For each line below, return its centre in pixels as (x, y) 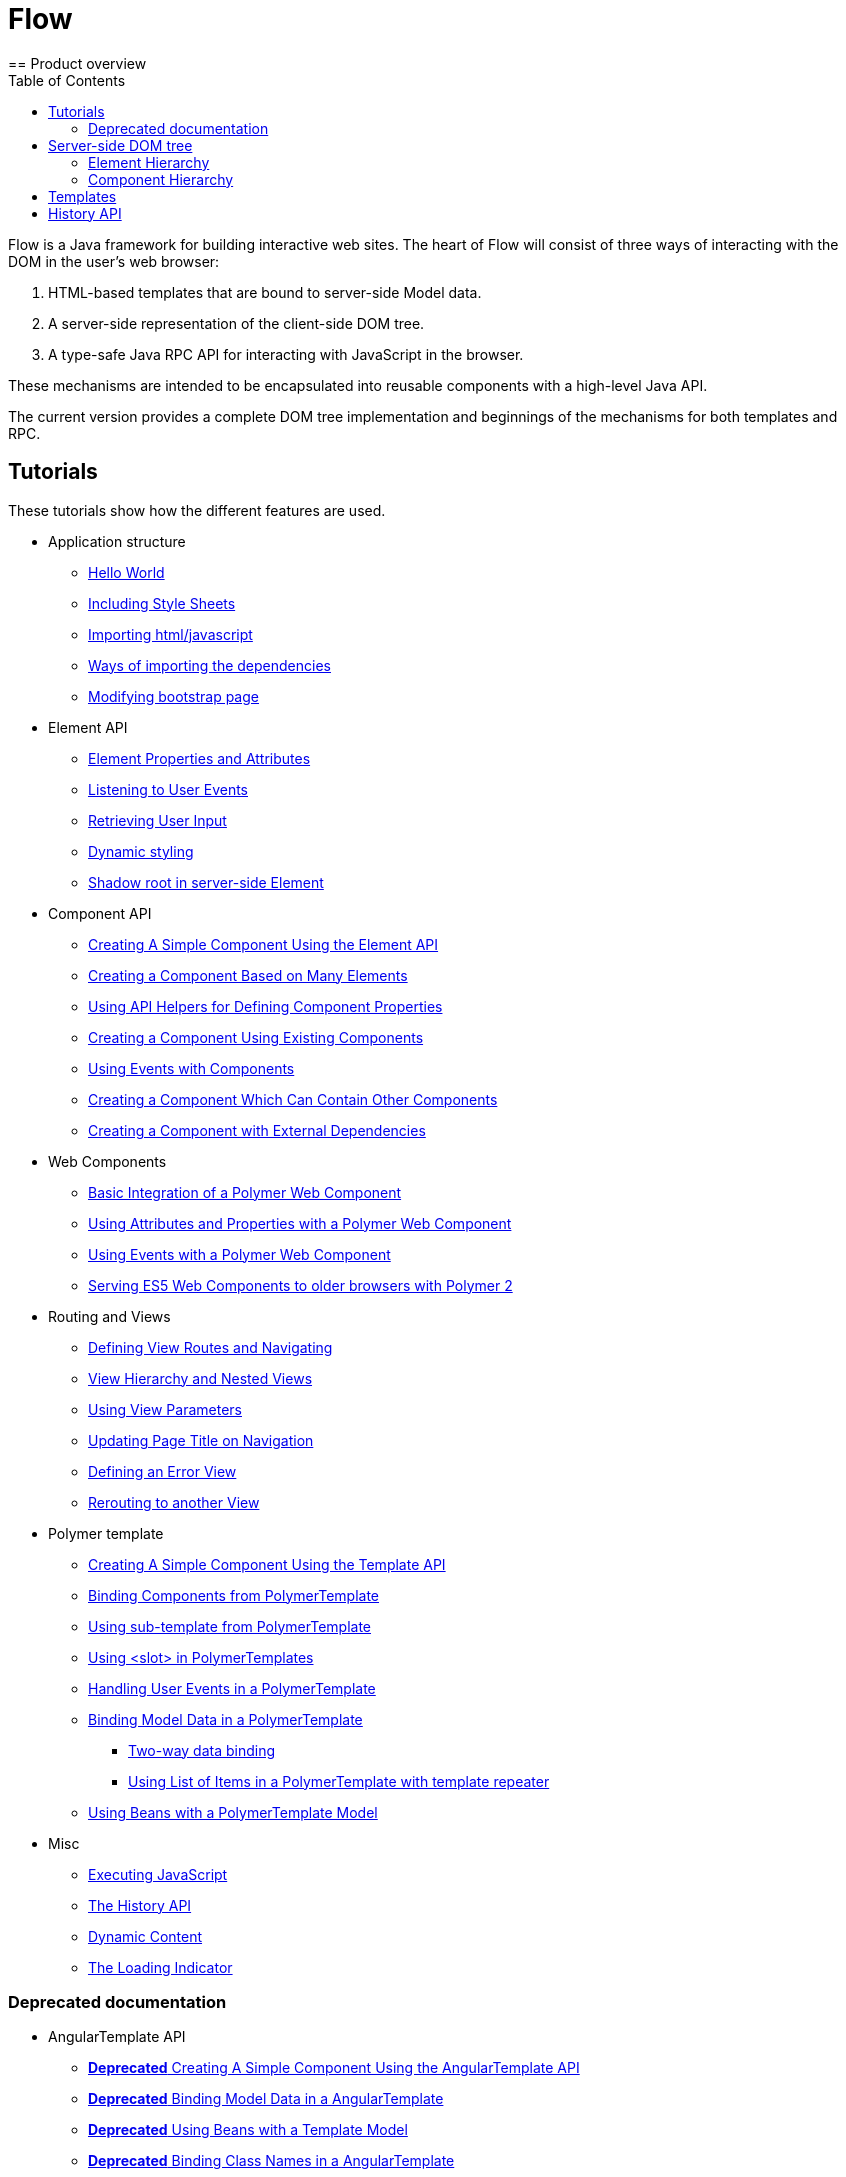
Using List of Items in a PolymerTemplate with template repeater (339, 1781)
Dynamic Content (145, 1936)
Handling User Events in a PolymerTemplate (232, 1688)
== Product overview (77, 63)
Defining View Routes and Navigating (210, 1347)
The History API (140, 1905)
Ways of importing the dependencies (209, 665)
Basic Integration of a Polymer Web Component (245, 1192)
